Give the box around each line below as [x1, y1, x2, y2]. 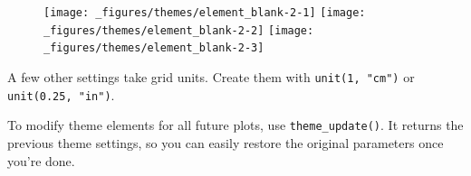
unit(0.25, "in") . [7, 85, 115, 104]
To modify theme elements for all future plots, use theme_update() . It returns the [7, 116, 464, 134]
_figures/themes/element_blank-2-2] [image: [43, 23, 314, 37]
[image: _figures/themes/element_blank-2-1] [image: [43, 6, 366, 19]
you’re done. [7, 151, 75, 170]
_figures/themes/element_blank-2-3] [43, 42, 264, 55]
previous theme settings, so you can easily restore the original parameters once [7, 133, 444, 152]
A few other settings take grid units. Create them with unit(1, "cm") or [7, 67, 415, 86]
